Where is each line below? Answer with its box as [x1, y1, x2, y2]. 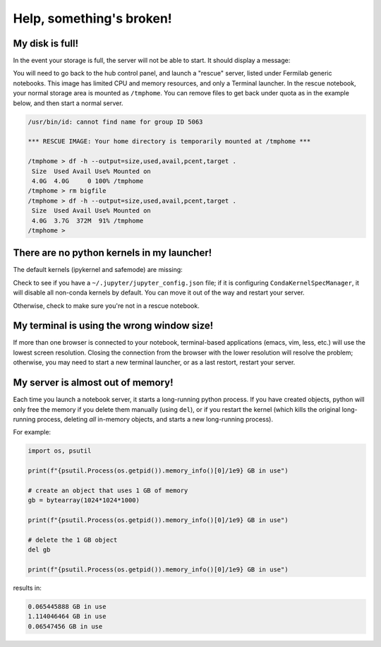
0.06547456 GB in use [28, 622, 103, 630]
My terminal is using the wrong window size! [13, 320, 214, 332]
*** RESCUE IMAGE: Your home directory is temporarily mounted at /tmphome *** [28, 138, 311, 146]
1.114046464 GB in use [28, 612, 107, 621]
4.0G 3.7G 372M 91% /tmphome [32, 216, 144, 225]
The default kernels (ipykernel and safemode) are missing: [13, 266, 183, 274]
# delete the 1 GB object [28, 535, 118, 544]
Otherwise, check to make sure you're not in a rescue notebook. [13, 301, 200, 310]
